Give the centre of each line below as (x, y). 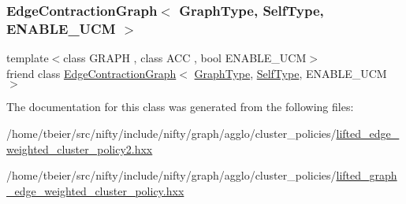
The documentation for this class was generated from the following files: (180, 107)
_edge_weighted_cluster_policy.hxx (95, 190)
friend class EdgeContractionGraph (91, 73)
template (28, 58)
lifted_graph (367, 175)
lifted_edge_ (368, 133)
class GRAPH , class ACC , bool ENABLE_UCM (185, 58)
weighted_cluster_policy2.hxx (80, 148)
